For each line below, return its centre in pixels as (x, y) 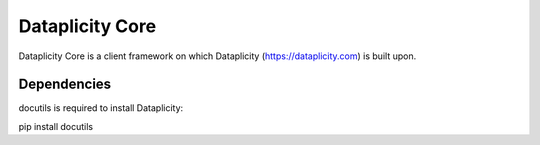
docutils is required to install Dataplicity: (101, 108)
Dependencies (65, 84)
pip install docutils (56, 126)
